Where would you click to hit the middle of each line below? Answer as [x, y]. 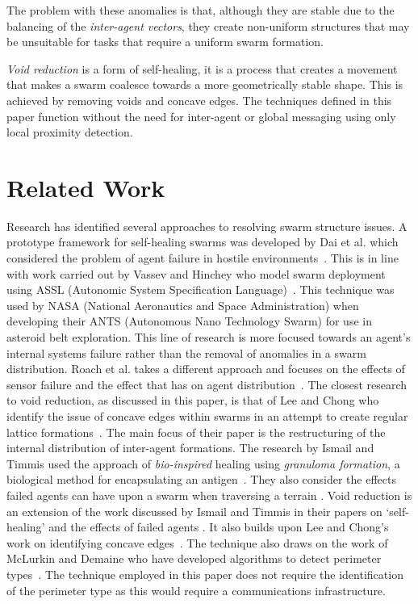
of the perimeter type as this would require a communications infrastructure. [196, 590]
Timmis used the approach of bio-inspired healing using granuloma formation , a [203, 463]
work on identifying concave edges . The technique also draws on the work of [197, 542]
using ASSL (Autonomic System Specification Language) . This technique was [201, 289]
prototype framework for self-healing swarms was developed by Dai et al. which [203, 242]
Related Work [86, 187]
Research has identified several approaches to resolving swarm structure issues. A [207, 226]
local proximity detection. [70, 132]
